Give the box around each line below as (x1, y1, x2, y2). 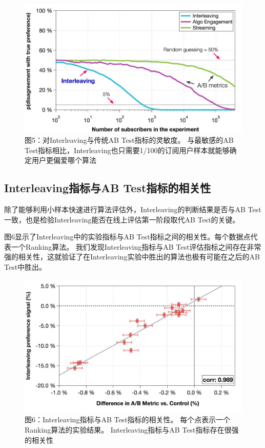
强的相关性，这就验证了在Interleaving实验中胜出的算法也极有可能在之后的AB (4, 251, 260, 262)
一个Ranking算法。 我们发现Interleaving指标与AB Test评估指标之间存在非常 (11, 241, 261, 252)
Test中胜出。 (4, 262, 47, 272)
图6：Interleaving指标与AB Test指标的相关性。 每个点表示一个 (25, 414, 231, 425)
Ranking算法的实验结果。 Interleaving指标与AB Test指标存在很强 (25, 424, 239, 435)
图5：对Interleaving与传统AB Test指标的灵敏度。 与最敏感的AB (25, 135, 234, 145)
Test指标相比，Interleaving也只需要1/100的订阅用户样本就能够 (25, 144, 230, 155)
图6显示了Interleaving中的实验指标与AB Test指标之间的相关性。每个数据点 (4, 231, 251, 242)
